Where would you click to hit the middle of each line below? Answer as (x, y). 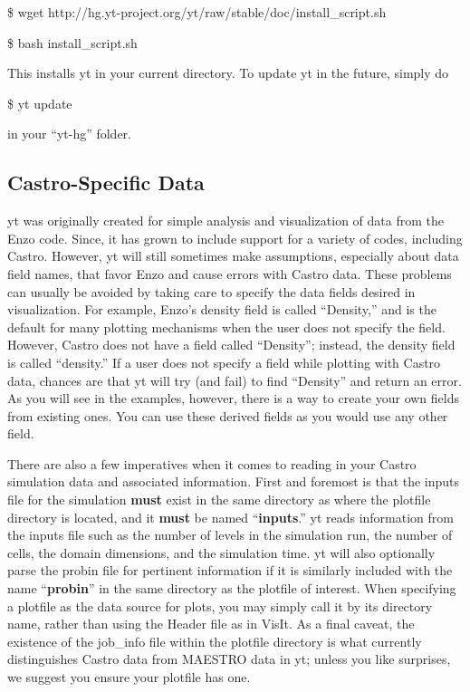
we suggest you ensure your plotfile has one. (129, 677)
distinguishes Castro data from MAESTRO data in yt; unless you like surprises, (229, 659)
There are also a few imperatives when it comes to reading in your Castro (212, 463)
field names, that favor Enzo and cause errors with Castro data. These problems (230, 273)
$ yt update (40, 103)
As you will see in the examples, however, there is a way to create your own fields (233, 398)
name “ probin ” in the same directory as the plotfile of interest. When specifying (232, 588)
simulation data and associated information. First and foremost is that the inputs (234, 481)
